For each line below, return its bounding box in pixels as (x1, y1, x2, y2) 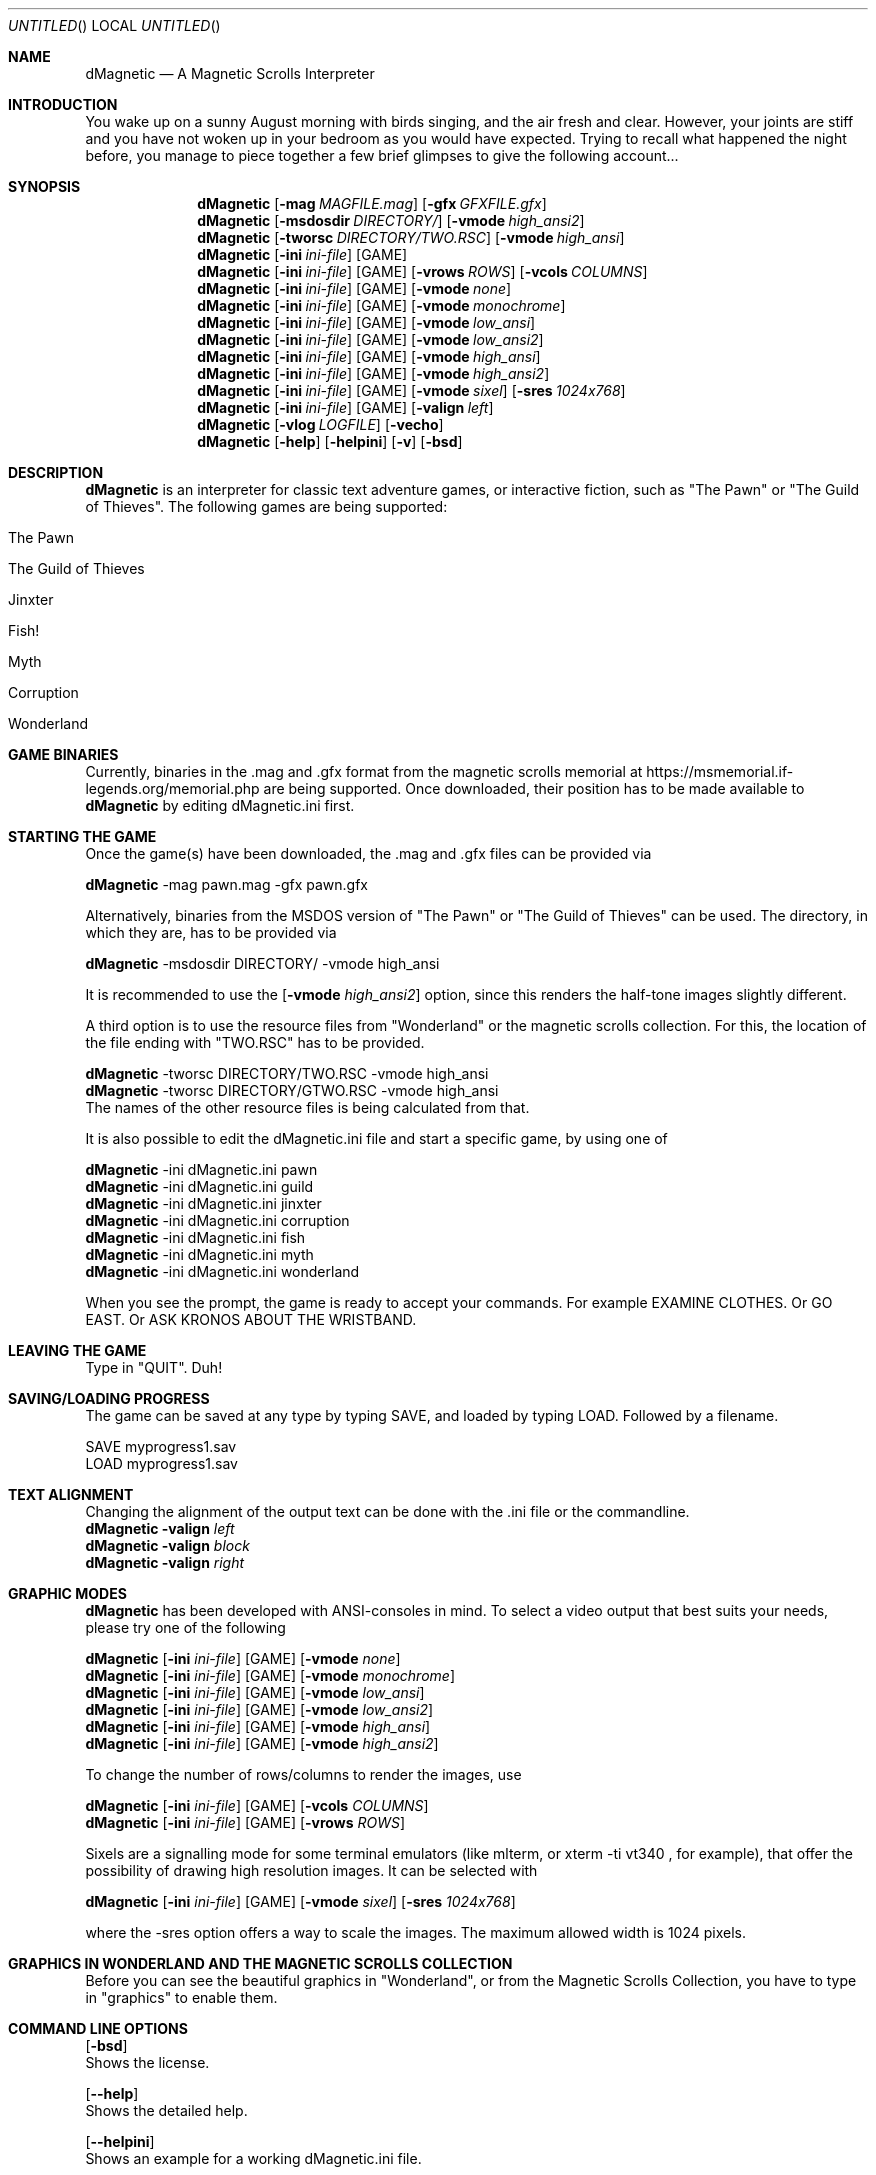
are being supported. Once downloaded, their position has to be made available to (263, 780, 805, 797)
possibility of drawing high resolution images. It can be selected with (85, 1862, 538, 1879)
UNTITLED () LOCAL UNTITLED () (8, 17, 221, 34)
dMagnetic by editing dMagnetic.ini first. (85, 797, 355, 814)
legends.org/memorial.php (85, 780, 260, 797)
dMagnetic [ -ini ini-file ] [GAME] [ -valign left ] (197, 399, 494, 416)
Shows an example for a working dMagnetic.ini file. (85, 2150, 422, 2167)
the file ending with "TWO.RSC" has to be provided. (85, 1034, 425, 1051)
